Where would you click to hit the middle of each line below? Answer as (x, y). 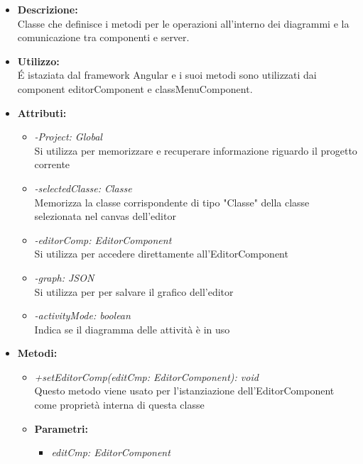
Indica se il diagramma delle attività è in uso (132, 329)
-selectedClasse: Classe (83, 188)
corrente (52, 164)
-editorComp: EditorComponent (103, 239)
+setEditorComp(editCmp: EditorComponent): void (146, 376)
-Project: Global (68, 137)
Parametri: (61, 428)
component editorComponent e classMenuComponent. (135, 88)
